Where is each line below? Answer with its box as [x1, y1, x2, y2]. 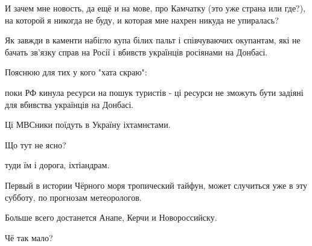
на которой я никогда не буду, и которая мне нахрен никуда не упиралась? [5, 13, 279, 26]
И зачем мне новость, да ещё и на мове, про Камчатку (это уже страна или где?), [5, 2, 306, 14]
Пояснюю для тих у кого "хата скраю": [5, 66, 147, 78]
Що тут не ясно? [5, 138, 66, 151]
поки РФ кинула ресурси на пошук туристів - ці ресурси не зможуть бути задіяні [5, 86, 304, 98]
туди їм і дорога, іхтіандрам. [5, 159, 110, 171]
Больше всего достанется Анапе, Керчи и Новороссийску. [5, 211, 217, 224]
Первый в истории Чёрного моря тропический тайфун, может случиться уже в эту [5, 178, 308, 191]
